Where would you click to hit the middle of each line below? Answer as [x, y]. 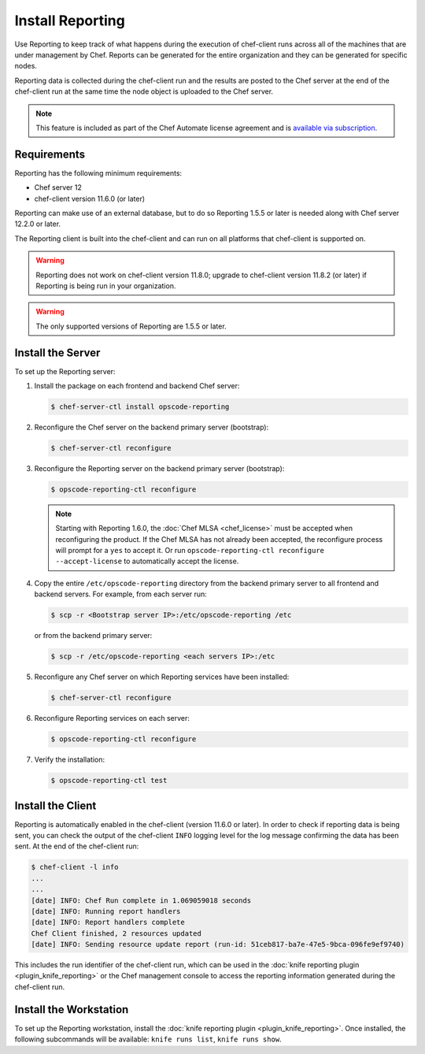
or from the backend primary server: [93, 636]
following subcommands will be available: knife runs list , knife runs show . [148, 1039]
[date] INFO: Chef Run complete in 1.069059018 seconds [141, 900]
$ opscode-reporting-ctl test [109, 781]
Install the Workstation [72, 1009]
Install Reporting [70, 20]
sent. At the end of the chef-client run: [77, 846]
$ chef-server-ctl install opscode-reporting [140, 406]
